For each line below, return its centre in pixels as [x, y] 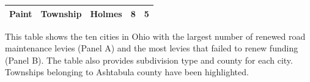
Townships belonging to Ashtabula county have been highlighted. [127, 72]
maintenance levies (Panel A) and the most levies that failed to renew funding [152, 48]
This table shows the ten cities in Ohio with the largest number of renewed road [155, 36]
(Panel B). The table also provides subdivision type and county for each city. [149, 60]
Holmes [106, 13]
